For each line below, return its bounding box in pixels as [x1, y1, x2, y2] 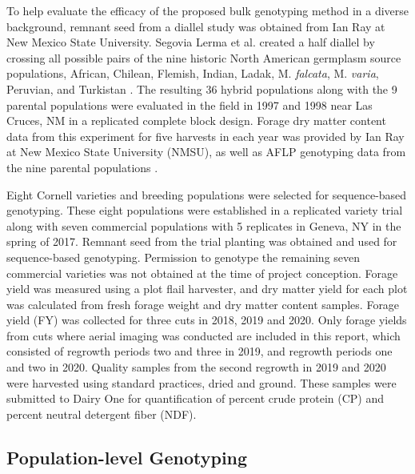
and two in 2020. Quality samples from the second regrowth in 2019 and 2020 [6, 359, 386, 376]
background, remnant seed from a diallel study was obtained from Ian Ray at [6, 18, 385, 34]
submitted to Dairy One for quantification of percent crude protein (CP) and [6, 390, 385, 407]
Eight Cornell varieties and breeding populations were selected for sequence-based [6, 186, 407, 203]
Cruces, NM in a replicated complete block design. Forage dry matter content [6, 112, 386, 129]
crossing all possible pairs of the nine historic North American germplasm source [6, 49, 401, 66]
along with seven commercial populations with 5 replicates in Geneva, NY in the [6, 217, 401, 234]
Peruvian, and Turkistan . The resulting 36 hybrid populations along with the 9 [6, 80, 397, 97]
